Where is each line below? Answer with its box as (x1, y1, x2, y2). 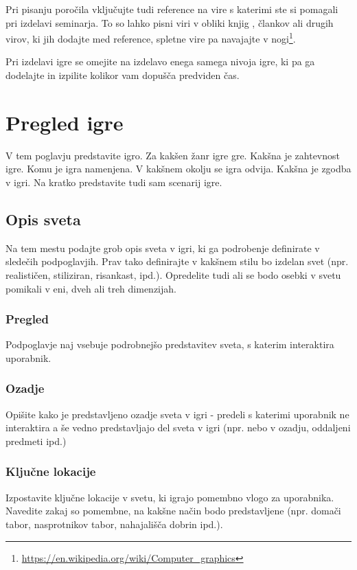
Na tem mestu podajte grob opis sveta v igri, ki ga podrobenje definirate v (5, 240, 320, 255)
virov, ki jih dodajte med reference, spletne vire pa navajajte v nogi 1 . (5, 30, 296, 45)
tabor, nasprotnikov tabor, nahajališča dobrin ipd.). (5, 516, 223, 531)
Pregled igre (5, 108, 124, 136)
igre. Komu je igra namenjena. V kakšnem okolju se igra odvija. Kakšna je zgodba (5, 161, 352, 176)
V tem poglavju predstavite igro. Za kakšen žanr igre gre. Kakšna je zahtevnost (5, 148, 340, 162)
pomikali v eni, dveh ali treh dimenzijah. (5, 281, 176, 295)
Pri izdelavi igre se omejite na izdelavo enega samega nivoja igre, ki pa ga (5, 54, 315, 69)
